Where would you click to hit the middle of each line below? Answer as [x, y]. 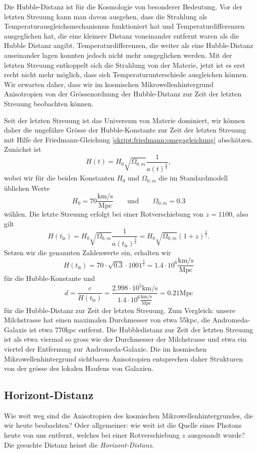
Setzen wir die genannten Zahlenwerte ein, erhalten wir [88, 252]
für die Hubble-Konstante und [50, 278]
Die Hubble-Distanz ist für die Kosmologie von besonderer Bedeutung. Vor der [123, 6]
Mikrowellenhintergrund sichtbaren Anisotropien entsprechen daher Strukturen [124, 358]
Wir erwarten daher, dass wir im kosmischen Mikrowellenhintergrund [109, 84]
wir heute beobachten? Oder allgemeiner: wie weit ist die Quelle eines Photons [123, 425]
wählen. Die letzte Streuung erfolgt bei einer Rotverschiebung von [104, 214]
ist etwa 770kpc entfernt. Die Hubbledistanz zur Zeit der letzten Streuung [141, 329]
